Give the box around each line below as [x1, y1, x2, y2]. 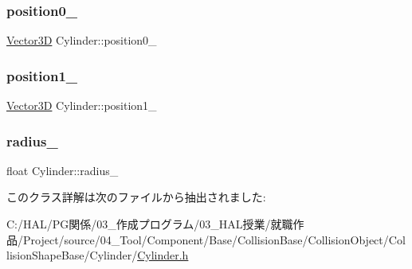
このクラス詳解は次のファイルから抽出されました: [6, 189, 266, 205]
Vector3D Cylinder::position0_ [6, 32, 157, 49]
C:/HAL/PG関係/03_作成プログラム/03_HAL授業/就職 [6, 216, 293, 232]
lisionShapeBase [6, 247, 84, 263]
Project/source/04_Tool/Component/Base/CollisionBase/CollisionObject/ [22, 231, 389, 248]
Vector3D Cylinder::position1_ [6, 97, 157, 114]
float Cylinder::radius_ [6, 162, 119, 178]
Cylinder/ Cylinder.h [89, 247, 189, 263]
